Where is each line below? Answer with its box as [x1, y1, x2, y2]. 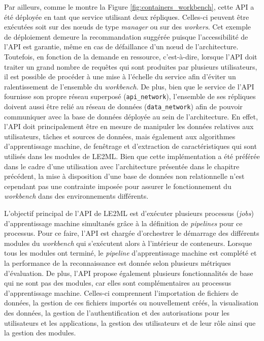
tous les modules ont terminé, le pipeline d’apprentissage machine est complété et [4, 247, 257, 258]
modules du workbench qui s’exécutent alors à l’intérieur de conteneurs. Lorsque [4, 237, 252, 248]
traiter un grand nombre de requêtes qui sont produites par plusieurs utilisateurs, [4, 61, 257, 72]
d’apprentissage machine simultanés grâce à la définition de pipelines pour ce [4, 218, 243, 228]
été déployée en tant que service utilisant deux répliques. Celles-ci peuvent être [4, 11, 249, 22]
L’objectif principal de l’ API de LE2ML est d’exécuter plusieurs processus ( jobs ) [4, 208, 254, 218]
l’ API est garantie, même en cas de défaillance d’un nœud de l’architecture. [4, 41, 239, 52]
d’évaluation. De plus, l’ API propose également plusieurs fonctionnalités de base [4, 267, 253, 278]
